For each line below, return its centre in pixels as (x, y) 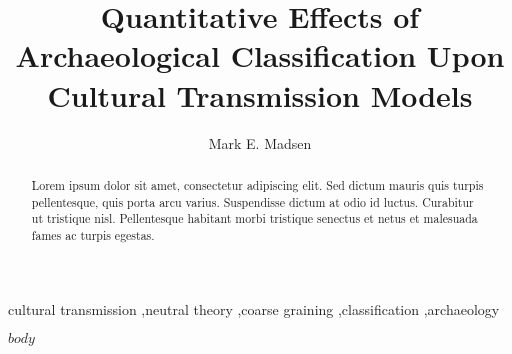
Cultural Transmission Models (260, 94)
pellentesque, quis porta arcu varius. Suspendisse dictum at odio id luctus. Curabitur (252, 201)
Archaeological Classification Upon (260, 55)
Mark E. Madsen (260, 142)
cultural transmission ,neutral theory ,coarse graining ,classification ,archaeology (254, 308)
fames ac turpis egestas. (93, 234)
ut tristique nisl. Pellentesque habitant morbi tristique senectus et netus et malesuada (254, 218)
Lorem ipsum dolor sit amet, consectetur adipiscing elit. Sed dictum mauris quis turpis (257, 184)
